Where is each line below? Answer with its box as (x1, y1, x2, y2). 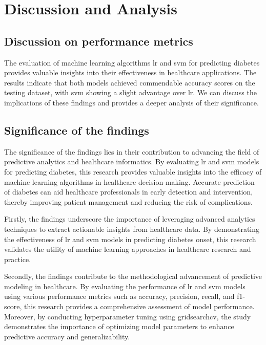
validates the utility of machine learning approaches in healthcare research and (4, 244, 251, 254)
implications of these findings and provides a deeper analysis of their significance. (4, 97, 259, 107)
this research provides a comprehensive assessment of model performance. (24, 301, 255, 312)
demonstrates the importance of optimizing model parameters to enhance (4, 321, 234, 332)
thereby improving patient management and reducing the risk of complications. (4, 196, 253, 207)
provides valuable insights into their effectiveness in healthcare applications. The (4, 67, 257, 78)
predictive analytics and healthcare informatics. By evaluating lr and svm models (4, 156, 259, 167)
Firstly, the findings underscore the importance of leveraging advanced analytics (4, 213, 255, 224)
